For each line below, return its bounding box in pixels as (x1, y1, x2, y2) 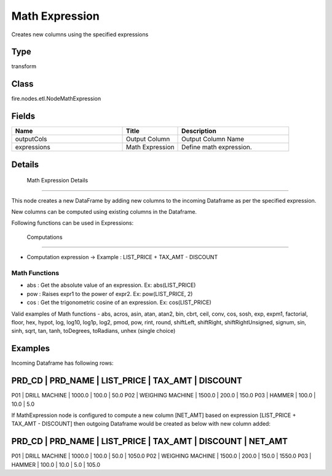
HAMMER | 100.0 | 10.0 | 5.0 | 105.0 (11, 461, 101, 468)
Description (181, 127, 216, 135)
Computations (26, 233, 63, 241)
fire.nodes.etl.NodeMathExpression (11, 95, 101, 103)
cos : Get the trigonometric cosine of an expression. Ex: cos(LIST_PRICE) (26, 298, 211, 306)
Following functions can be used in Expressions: (11, 219, 134, 227)
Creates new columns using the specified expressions (11, 31, 149, 38)
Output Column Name (181, 135, 245, 144)
